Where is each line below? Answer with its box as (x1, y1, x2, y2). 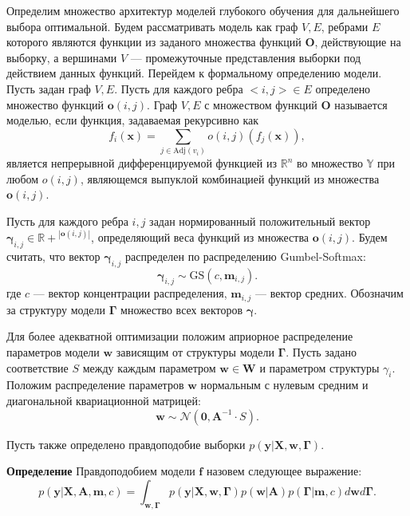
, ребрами (321, 18, 369, 34)
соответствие (6, 359, 69, 376)
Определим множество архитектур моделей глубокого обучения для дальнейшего (6, 2, 400, 18)
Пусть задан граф (6, 80, 91, 97)
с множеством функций (204, 96, 317, 112)
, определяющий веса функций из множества (91, 228, 309, 245)
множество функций (6, 96, 104, 112)
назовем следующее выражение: (206, 463, 362, 479)
